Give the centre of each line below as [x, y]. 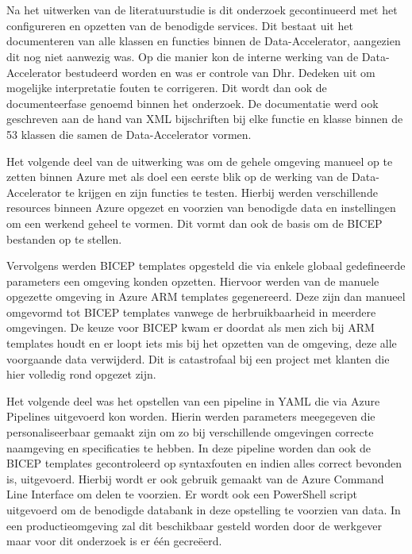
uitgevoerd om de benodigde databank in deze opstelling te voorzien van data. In [204, 510]
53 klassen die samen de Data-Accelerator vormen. [129, 134]
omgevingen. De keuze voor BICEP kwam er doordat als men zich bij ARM [191, 327]
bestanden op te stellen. [64, 239]
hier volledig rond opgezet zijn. [81, 374]
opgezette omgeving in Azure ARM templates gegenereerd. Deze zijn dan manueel [206, 296]
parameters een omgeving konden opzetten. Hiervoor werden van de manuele [193, 281]
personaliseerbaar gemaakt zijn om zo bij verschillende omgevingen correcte [190, 432]
